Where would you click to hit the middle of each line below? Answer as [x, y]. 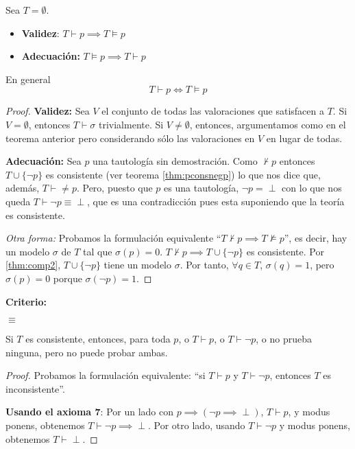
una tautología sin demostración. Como [175, 161]
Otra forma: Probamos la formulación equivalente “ [113, 238]
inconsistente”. [35, 388]
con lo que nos [312, 188]
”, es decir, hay [316, 238]
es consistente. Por [285, 251]
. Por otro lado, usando [197, 425]
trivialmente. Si [131, 124]
